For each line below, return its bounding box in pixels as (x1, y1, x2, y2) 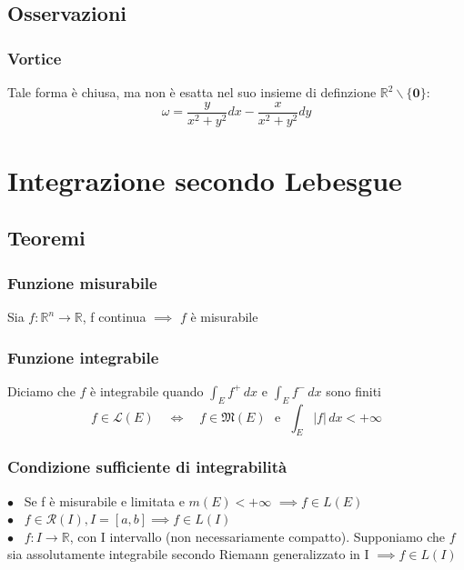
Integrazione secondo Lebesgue (7, 161, 402, 198)
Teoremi (7, 224, 86, 252)
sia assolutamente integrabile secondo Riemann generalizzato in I (7, 545, 369, 564)
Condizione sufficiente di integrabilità (7, 455, 287, 478)
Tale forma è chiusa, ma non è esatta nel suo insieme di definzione (7, 83, 377, 101)
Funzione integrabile (7, 345, 159, 368)
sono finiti (326, 381, 381, 400)
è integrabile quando (90, 381, 204, 400)
